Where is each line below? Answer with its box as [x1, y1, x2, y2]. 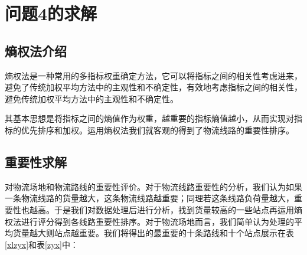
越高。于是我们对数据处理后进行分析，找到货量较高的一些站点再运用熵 [29, 203, 302, 215]
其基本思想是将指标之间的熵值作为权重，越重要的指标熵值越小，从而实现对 [5, 112, 294, 125]
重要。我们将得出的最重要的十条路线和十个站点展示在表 [79, 227, 294, 239]
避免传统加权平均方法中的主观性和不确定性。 [5, 92, 178, 104]
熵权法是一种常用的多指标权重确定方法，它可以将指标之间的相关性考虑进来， [5, 69, 302, 81]
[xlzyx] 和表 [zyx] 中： [5, 238, 79, 250]
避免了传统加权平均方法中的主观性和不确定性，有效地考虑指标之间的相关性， [5, 81, 302, 93]
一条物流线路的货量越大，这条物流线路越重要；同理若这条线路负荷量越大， [5, 192, 294, 204]
